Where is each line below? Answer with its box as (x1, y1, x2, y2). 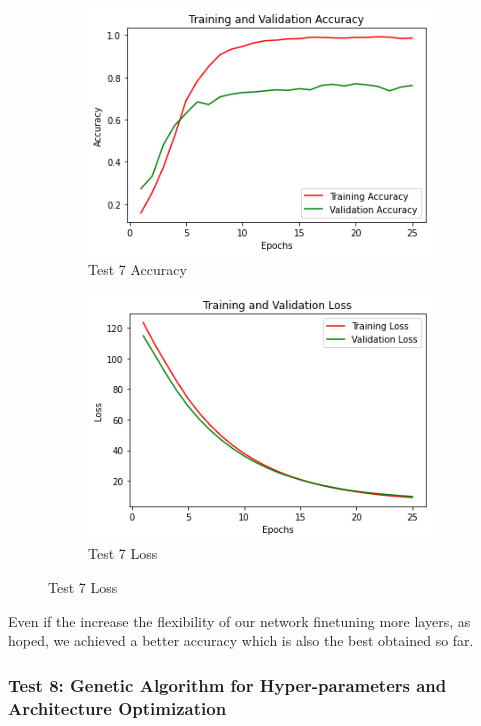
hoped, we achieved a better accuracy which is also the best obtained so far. (8, 630, 474, 651)
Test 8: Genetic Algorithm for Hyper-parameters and (8, 672, 447, 697)
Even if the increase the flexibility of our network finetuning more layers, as (8, 610, 471, 631)
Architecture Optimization (8, 695, 227, 720)
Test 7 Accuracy (88, 259, 187, 280)
